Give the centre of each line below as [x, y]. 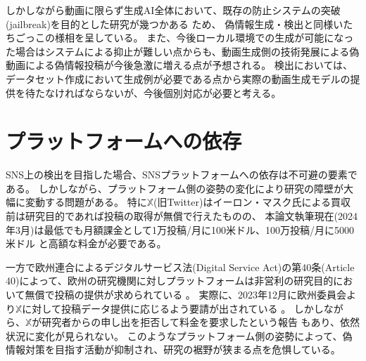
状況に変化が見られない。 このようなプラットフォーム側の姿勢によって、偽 [179, 335]
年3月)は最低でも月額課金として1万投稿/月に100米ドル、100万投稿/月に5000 [180, 229]
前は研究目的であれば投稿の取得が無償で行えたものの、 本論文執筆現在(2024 [182, 216]
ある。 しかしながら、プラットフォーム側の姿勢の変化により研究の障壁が [175, 188]
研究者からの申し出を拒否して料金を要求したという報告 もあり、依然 [201, 322]
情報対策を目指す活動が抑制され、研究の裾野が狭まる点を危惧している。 [173, 349]
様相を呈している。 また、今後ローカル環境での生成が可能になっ [204, 38]
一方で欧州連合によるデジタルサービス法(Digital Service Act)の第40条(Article [180, 267]
